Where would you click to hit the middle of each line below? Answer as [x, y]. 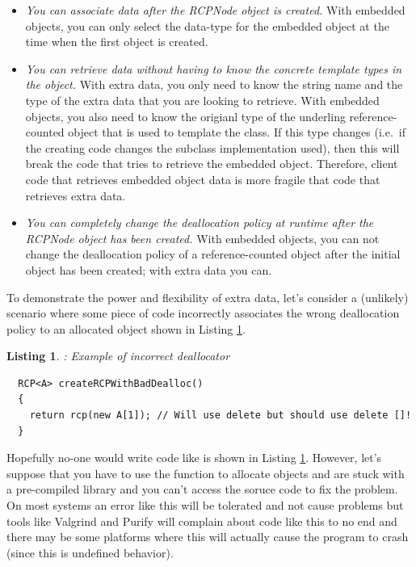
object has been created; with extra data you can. [149, 269]
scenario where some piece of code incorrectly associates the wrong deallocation [203, 313]
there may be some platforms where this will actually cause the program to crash [208, 537]
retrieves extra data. [76, 195]
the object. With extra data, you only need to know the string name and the [214, 84]
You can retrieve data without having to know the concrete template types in [214, 68]
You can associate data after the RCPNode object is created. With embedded [215, 10]
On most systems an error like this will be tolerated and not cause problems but [205, 505]
